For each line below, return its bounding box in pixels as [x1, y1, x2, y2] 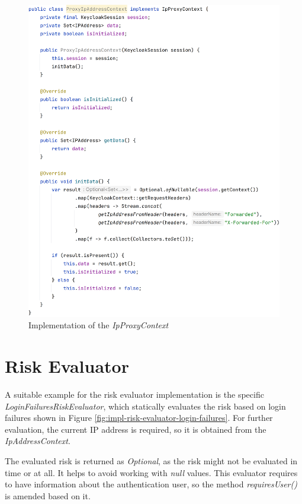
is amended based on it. [5, 489, 91, 502]
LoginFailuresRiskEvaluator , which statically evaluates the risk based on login [5, 400, 286, 412]
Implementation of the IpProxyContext [28, 319, 169, 331]
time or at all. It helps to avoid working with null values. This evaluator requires [5, 466, 298, 478]
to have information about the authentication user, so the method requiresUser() [5, 478, 297, 490]
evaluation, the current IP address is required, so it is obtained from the [5, 423, 266, 435]
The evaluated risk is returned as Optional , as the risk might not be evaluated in [5, 455, 298, 467]
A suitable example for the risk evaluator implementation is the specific [5, 388, 264, 401]
